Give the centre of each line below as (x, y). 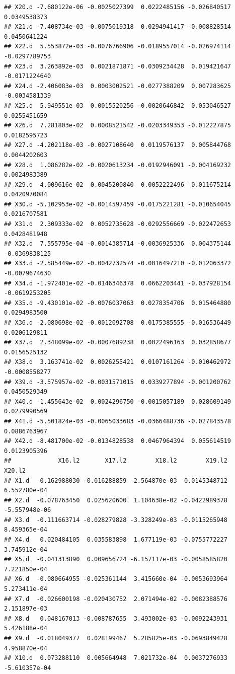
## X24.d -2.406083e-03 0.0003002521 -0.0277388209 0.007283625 (118, 86)
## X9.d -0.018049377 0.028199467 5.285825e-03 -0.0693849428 (116, 638)
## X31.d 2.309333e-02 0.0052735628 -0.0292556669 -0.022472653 (118, 224)
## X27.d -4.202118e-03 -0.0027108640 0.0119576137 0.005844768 (118, 145)
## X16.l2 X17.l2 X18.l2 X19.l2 (116, 461)
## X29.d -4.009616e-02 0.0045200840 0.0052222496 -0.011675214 (118, 184)
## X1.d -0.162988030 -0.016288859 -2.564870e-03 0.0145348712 (116, 480)
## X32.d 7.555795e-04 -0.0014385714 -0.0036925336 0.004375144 (118, 244)
